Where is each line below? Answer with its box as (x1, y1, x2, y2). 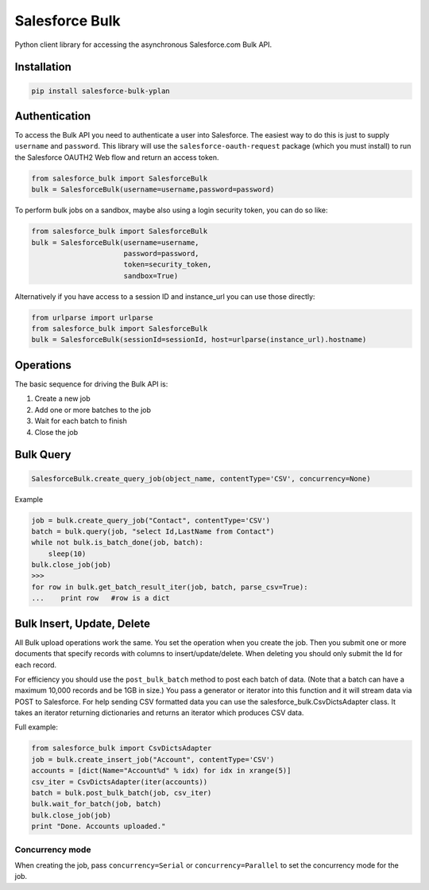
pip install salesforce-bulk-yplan (31, 86, 170, 95)
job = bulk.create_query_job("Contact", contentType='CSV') (31, 515, 271, 525)
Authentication (14, 109, 91, 122)
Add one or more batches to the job (34, 405, 151, 414)
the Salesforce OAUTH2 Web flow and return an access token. (14, 152, 219, 162)
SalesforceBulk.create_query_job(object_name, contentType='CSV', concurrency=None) (31, 474, 371, 483)
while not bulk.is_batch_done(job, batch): (31, 538, 204, 547)
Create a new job (34, 394, 91, 403)
